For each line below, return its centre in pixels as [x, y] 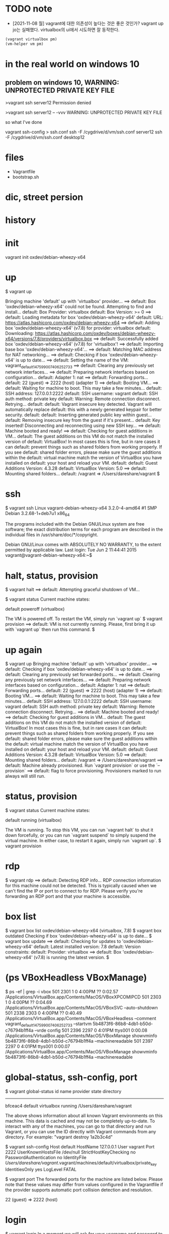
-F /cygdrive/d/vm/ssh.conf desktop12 [45, 137]
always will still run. [25, 776]
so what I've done [24, 122]
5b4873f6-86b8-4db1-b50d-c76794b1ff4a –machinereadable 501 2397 [79, 1041]
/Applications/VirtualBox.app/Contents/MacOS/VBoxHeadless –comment [81, 1019]
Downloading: [20, 333]
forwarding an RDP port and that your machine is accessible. [68, 896]
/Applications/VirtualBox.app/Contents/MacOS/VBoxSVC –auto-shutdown [81, 1008]
